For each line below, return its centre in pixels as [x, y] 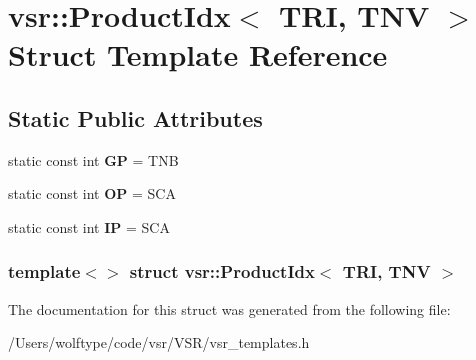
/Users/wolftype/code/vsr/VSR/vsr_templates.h [159, 342]
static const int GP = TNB [93, 159]
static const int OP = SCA [92, 193]
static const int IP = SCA [89, 226]
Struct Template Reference [198, 54]
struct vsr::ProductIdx [222, 271]
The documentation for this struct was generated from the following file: [229, 308]
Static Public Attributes [135, 117]
